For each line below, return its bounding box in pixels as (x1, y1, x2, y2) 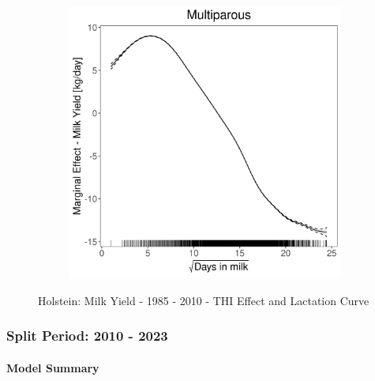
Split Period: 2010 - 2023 (6, 326, 168, 345)
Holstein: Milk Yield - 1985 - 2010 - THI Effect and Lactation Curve (38, 292, 369, 308)
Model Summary (6, 359, 99, 375)
